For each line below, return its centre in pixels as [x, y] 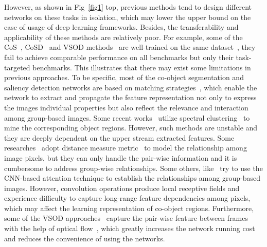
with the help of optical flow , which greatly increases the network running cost [130, 228]
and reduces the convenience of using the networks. [85, 238]
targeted [17, 67]
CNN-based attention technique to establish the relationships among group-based [132, 178]
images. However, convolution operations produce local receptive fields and [122, 188]
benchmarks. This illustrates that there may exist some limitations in [142, 67]
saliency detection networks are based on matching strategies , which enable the [131, 87]
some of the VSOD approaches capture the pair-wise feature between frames [126, 218]
